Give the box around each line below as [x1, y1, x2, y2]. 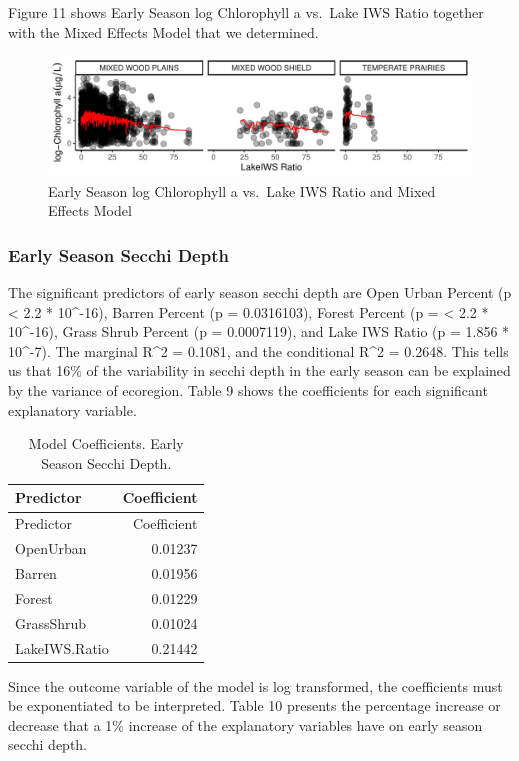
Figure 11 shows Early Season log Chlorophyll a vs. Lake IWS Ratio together [8, 2, 484, 22]
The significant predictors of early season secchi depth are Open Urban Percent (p [8, 282, 512, 303]
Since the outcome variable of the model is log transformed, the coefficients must [8, 675, 503, 696]
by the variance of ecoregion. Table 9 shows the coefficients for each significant [8, 380, 488, 401]
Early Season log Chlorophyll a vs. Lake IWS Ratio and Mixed [48, 180, 436, 201]
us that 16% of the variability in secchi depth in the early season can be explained [8, 360, 511, 381]
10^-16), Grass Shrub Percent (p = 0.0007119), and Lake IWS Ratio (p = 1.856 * [8, 321, 510, 342]
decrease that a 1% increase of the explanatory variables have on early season [8, 714, 483, 735]
